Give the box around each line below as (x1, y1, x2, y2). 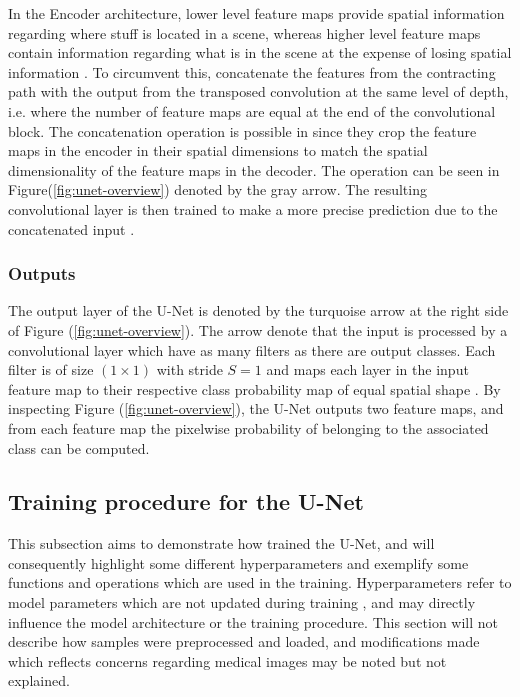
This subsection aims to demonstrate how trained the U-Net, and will (8, 533, 435, 554)
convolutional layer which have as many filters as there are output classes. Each (8, 339, 496, 360)
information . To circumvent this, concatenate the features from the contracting (8, 61, 496, 82)
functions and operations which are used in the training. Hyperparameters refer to (8, 572, 512, 593)
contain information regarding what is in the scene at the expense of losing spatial (8, 42, 512, 63)
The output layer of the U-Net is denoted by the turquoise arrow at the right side (8, 300, 509, 321)
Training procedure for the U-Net (8, 486, 364, 517)
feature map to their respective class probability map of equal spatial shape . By (8, 378, 501, 399)
